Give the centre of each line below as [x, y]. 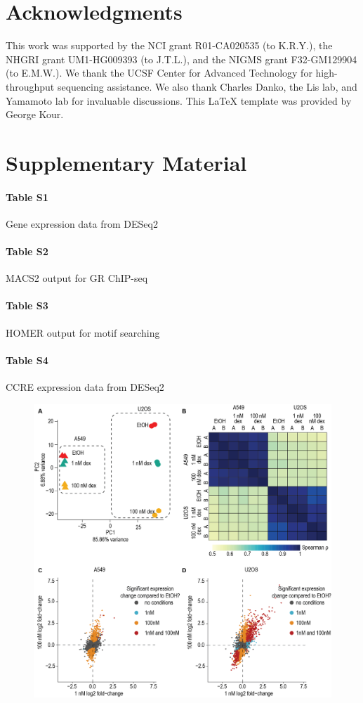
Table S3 [27, 305]
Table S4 [27, 360]
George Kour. [35, 114]
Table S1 [27, 196]
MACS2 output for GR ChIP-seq [77, 278]
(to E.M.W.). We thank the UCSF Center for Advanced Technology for [159, 73]
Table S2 [27, 251]
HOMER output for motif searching [83, 332]
